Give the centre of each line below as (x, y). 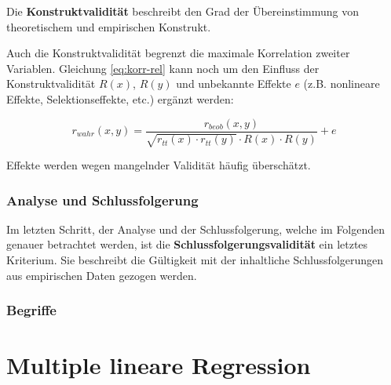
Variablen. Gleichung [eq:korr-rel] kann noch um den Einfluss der (163, 68)
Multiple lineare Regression (159, 365)
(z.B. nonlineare (342, 84)
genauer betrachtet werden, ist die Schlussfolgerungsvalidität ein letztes (187, 244)
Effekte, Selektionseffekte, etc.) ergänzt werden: (120, 98)
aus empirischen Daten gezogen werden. (102, 275)
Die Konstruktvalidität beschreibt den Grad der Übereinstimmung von (183, 11)
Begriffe (31, 310)
